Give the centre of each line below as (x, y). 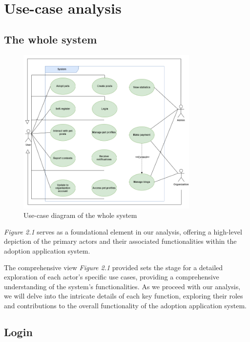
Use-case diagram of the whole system (80, 215)
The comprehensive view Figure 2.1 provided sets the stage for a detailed (114, 267)
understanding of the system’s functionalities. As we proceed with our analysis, (122, 286)
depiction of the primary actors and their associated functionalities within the (120, 241)
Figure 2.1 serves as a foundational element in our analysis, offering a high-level (123, 231)
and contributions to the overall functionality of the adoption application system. (125, 305)
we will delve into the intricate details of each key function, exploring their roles (124, 296)
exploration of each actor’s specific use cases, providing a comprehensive (112, 277)
